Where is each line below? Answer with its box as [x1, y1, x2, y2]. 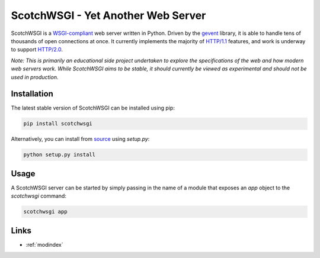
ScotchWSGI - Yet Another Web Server [11, 9, 206, 22]
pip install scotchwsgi [23, 120, 93, 127]
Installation [11, 89, 53, 99]
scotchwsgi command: [11, 192, 66, 199]
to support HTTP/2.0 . [11, 46, 63, 53]
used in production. [11, 73, 59, 80]
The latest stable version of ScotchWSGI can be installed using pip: [11, 104, 175, 112]
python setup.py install [23, 151, 96, 158]
